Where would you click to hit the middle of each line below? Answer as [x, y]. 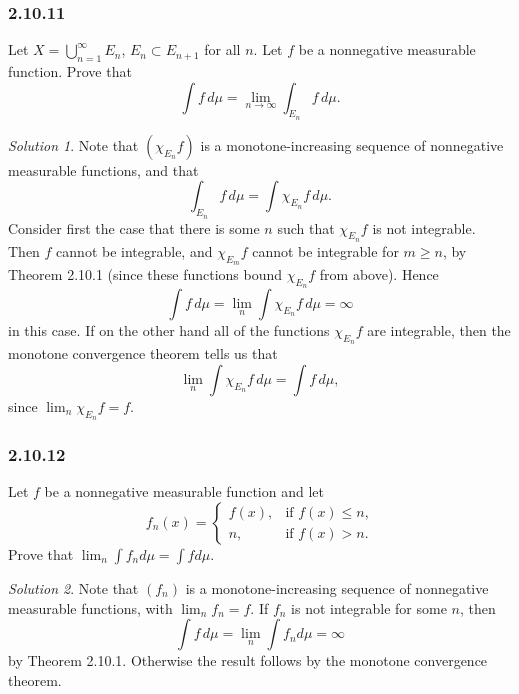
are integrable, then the [439, 330]
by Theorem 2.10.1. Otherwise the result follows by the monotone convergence [248, 660]
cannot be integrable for [325, 250]
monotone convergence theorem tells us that [143, 353]
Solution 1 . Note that [73, 144]
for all [222, 49]
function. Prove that [70, 71]
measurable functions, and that [103, 169]
